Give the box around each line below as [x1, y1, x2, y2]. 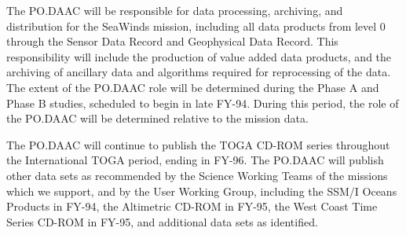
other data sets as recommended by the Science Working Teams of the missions [6, 167, 388, 183]
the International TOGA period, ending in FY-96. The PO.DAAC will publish [6, 152, 384, 168]
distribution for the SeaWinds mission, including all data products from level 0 [6, 17, 386, 34]
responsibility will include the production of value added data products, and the [6, 48, 392, 64]
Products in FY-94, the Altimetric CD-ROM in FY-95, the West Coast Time [6, 198, 378, 215]
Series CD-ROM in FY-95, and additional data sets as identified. [6, 213, 318, 229]
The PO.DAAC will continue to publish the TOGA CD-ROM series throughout [6, 136, 390, 152]
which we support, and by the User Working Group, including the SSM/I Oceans [6, 182, 397, 199]
